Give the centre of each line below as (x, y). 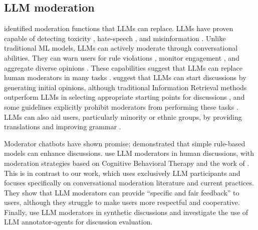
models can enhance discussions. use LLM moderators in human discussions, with (129, 153)
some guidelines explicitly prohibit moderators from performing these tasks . (121, 106)
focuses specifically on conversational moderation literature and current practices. (129, 183)
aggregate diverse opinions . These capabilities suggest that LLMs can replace (123, 67)
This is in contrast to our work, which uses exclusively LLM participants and (122, 173)
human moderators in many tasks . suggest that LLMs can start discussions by (125, 77)
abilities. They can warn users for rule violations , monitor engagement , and (122, 57)
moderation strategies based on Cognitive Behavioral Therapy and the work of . (127, 163)
